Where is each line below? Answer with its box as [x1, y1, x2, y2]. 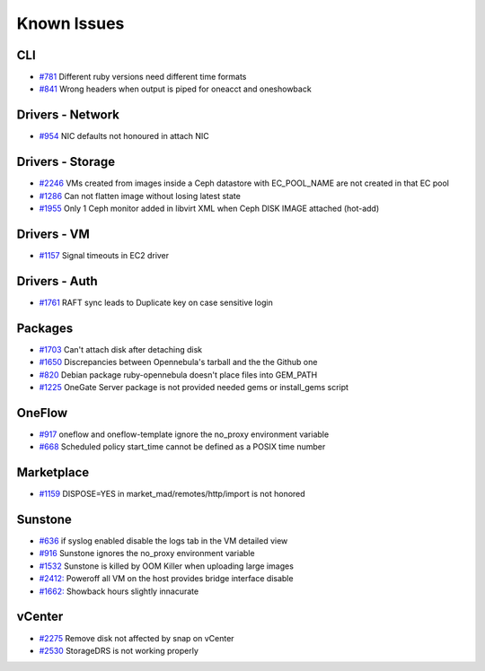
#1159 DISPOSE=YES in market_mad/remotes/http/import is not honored [39, 489, 305, 500]
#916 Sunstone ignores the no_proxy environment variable [39, 548, 255, 559]
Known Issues [16, 13, 125, 33]
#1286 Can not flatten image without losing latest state [39, 190, 242, 201]
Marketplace [16, 465, 90, 480]
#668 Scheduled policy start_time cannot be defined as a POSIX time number [39, 441, 326, 452]
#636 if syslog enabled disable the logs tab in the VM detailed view [39, 536, 288, 546]
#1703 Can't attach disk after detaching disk [39, 344, 203, 354]
